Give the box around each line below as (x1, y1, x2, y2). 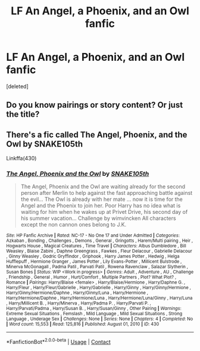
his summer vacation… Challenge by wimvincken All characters (20, 215, 177, 222)
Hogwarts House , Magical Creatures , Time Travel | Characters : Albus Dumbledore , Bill (6, 243, 186, 249)
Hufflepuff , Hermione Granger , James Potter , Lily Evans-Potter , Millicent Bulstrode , (6, 259, 182, 265)
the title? (6, 109, 40, 120)
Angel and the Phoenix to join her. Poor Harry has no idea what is (20, 202, 181, 209)
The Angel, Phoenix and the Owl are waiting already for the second (20, 183, 186, 190)
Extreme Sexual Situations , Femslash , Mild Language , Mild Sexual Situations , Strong (6, 311, 183, 317)
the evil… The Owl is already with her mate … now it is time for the (20, 195, 183, 203)
